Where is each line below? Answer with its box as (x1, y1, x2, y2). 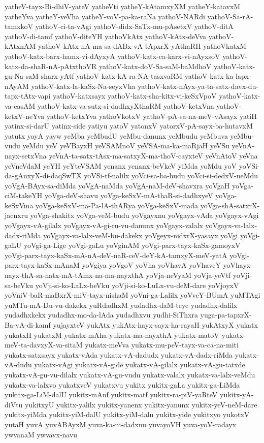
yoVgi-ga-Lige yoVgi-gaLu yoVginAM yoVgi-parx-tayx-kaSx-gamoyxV (23, 240, 241, 250)
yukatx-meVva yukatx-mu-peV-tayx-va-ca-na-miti (85, 339, 239, 350)
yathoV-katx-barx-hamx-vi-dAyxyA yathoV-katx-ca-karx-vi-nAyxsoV (5, 50, 220, 61)
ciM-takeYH (5, 190, 43, 201)
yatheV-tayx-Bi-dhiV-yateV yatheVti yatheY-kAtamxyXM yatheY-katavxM (5, 1, 241, 11)
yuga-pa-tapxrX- (200, 309, 252, 320)
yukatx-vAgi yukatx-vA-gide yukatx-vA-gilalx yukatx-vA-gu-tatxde (34, 359, 245, 370)
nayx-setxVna (5, 150, 47, 161)
